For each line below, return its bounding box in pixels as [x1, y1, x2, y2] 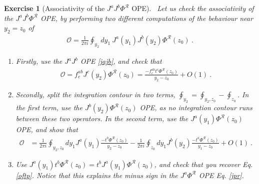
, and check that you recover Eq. [154, 159, 253, 169]
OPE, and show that [15, 124, 78, 135]
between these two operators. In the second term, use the [15, 113, 188, 124]
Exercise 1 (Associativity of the [4, 3, 105, 13]
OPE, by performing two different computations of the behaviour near [40, 12, 253, 23]
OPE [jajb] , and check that [80, 56, 162, 66]
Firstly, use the [15, 56, 62, 66]
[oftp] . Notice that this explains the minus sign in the [15, 170, 178, 180]
